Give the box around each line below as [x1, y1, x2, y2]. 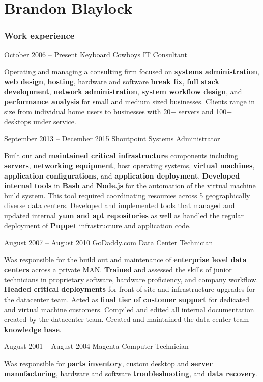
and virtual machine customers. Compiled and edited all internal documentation [4, 304, 254, 314]
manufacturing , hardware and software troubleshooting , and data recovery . [4, 368, 258, 378]
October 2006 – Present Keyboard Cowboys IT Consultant [4, 49, 187, 60]
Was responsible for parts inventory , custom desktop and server [4, 358, 213, 369]
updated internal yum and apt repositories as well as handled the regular [4, 210, 244, 220]
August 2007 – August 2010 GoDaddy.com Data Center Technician [4, 237, 213, 248]
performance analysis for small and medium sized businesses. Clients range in [4, 96, 255, 106]
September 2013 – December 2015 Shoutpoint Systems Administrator [4, 133, 220, 143]
